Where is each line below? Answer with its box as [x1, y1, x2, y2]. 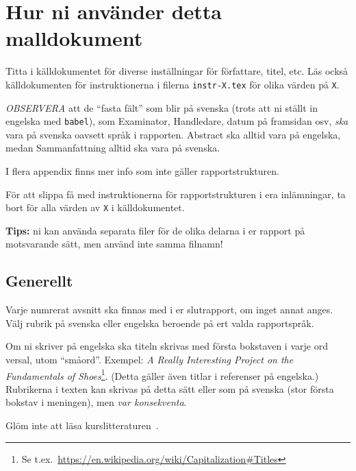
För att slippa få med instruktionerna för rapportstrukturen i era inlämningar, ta [5, 186, 346, 201]
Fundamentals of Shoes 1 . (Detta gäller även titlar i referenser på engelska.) [5, 366, 319, 383]
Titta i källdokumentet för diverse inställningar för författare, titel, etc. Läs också [5, 64, 348, 78]
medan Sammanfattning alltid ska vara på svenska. [5, 141, 220, 155]
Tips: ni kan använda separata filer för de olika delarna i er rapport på [5, 223, 305, 237]
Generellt [5, 270, 73, 291]
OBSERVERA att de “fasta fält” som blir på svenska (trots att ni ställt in [5, 100, 318, 114]
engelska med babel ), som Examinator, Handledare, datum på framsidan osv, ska [5, 114, 348, 128]
